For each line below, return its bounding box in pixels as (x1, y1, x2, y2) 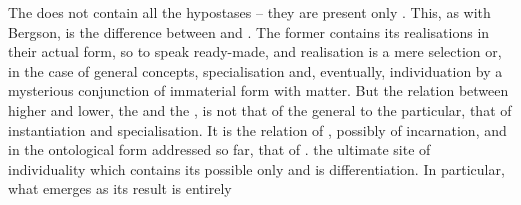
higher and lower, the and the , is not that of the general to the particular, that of (8, 99, 512, 120)
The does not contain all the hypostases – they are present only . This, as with (8, 2, 491, 22)
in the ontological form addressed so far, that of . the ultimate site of (8, 139, 431, 160)
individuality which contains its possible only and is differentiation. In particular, (8, 158, 505, 179)
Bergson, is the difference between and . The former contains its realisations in (8, 21, 490, 42)
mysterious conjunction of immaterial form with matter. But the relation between (8, 80, 509, 101)
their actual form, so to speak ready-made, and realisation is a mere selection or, (8, 41, 502, 62)
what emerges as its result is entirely (8, 178, 232, 199)
